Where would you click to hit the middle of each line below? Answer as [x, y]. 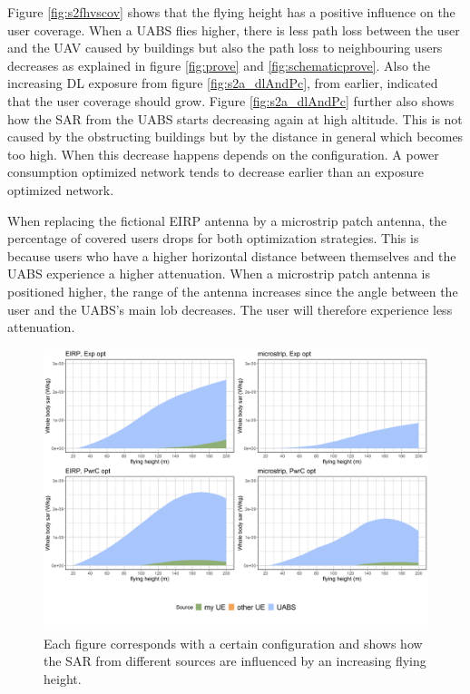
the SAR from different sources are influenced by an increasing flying [235, 661]
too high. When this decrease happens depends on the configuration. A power [223, 154]
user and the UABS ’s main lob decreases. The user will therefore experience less [230, 309]
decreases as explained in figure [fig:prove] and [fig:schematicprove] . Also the [219, 65]
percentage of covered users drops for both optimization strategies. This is [213, 238]
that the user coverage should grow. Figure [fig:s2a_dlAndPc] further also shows [231, 100]
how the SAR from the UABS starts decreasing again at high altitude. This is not [235, 118]
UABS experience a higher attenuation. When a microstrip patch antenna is [219, 274]
